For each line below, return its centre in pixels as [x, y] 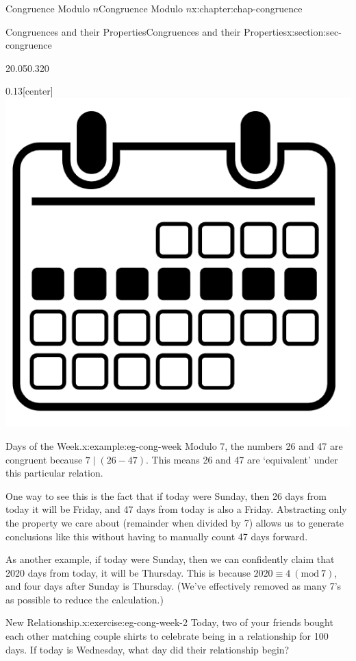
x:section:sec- [314, 31]
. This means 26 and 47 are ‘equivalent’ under [242, 459]
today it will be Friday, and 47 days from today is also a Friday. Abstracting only [176, 509]
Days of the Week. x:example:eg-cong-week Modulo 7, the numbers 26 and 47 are [174, 445]
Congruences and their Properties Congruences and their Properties [146, 31]
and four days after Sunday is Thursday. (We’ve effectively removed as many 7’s [174, 586]
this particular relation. [54, 473]
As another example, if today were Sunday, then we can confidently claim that [170, 559]
